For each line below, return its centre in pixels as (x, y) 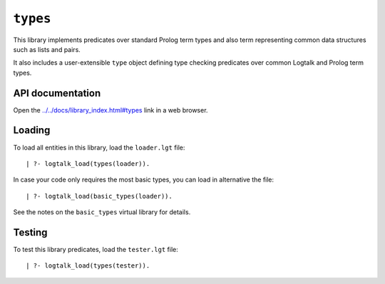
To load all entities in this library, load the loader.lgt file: (99, 147)
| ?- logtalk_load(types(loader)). (88, 163)
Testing (30, 232)
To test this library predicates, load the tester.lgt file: (96, 249)
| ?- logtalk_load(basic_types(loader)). (99, 196)
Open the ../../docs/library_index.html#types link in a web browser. (111, 110)
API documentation (57, 93)
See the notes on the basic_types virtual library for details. (102, 212)
